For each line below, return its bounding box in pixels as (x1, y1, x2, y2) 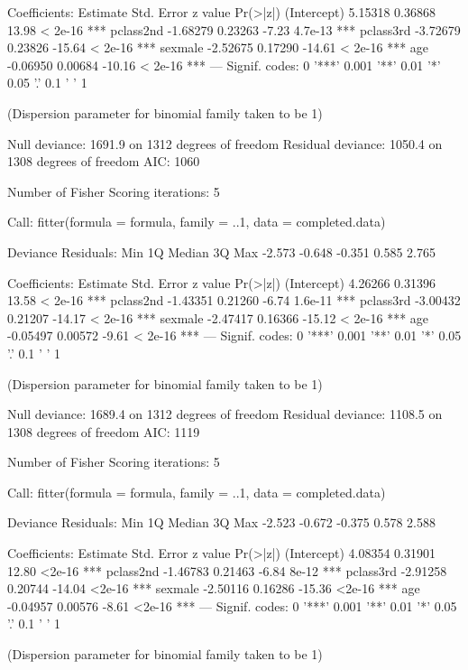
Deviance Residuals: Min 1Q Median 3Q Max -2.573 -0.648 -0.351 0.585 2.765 (7, 242, 436, 261)
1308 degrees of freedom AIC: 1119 (7, 422, 200, 441)
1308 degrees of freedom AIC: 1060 (7, 152, 200, 171)
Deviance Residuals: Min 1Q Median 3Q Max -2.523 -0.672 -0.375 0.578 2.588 (7, 513, 436, 532)
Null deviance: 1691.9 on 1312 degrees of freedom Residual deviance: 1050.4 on (7, 134, 443, 153)
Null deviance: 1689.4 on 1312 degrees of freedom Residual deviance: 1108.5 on (7, 405, 443, 423)
